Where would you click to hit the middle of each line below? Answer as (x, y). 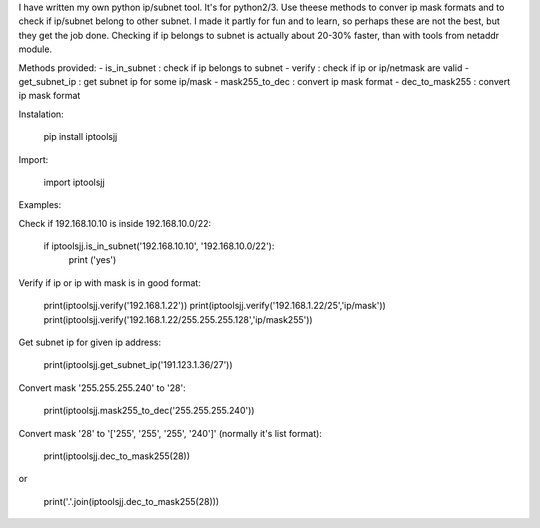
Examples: (40, 205)
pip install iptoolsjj (80, 137)
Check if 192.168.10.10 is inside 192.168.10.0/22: (115, 223)
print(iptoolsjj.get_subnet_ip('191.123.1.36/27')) (138, 365)
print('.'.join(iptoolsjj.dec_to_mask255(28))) (131, 501)
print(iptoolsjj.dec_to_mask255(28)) (116, 456)
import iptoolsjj (74, 182)
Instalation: (41, 114)
